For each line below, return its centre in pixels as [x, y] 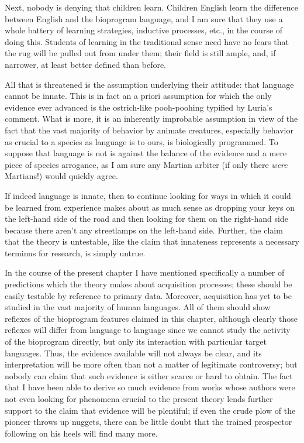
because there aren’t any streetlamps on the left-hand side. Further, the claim [144, 230]
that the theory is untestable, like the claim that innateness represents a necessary [152, 241]
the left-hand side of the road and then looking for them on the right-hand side [146, 219]
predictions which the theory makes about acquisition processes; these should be [148, 284]
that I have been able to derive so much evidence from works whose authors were [150, 387]
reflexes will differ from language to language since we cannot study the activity [148, 330]
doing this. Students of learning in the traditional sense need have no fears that [147, 41]
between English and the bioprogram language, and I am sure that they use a [144, 18]
